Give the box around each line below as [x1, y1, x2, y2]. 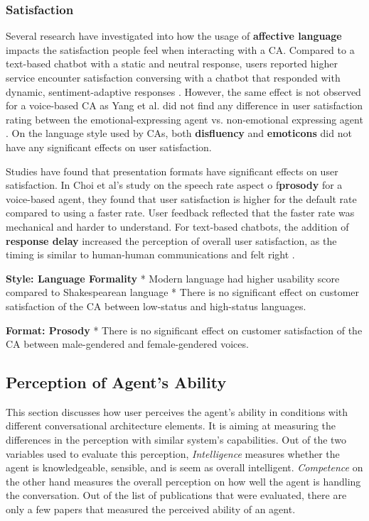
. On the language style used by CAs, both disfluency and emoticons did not [6, 126, 352, 141]
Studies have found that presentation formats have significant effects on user [6, 163, 338, 178]
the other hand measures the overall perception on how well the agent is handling [6, 473, 361, 488]
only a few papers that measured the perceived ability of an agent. [6, 502, 296, 517]
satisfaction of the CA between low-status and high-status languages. [6, 298, 306, 313]
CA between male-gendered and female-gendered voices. [6, 336, 249, 351]
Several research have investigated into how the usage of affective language [6, 28, 342, 43]
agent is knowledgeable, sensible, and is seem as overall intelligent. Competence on [6, 460, 363, 475]
